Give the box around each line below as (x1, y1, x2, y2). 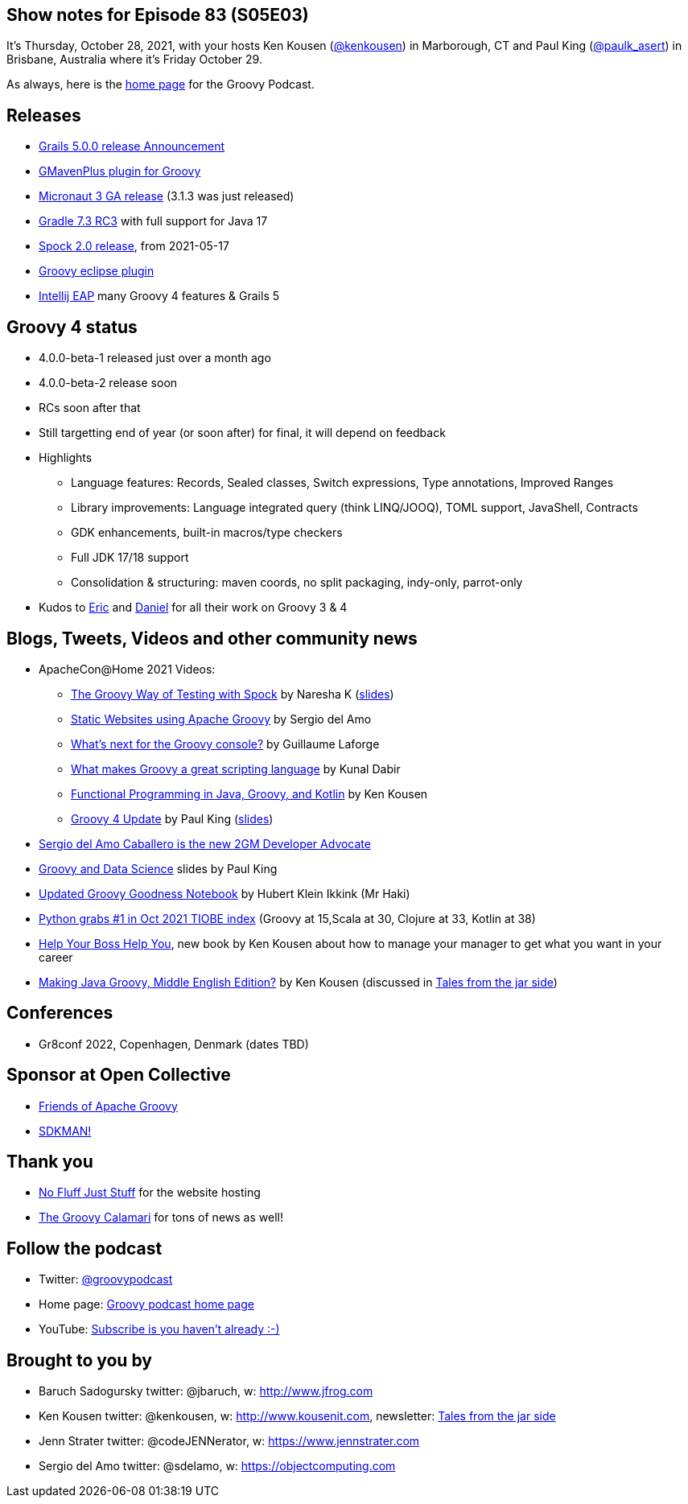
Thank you (6, 1152, 93, 1172)
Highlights (39, 451, 93, 465)
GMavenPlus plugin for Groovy (39, 164, 201, 179)
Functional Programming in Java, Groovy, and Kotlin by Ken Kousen (71, 786, 428, 801)
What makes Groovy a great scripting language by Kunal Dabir (71, 761, 401, 776)
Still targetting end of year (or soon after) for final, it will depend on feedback (39, 426, 446, 440)
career (39, 950, 73, 964)
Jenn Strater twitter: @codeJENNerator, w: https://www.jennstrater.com (39, 1434, 420, 1448)
